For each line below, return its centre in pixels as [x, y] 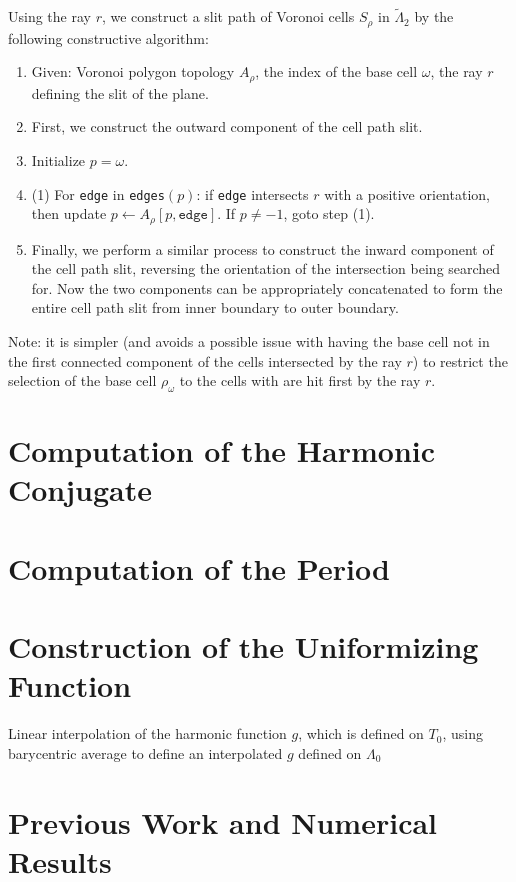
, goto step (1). [329, 213]
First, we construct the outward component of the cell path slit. [227, 126]
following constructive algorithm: [108, 37]
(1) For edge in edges [98, 193]
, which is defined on [361, 733]
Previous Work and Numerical [223, 821]
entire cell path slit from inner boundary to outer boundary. [215, 307]
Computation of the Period [199, 567]
